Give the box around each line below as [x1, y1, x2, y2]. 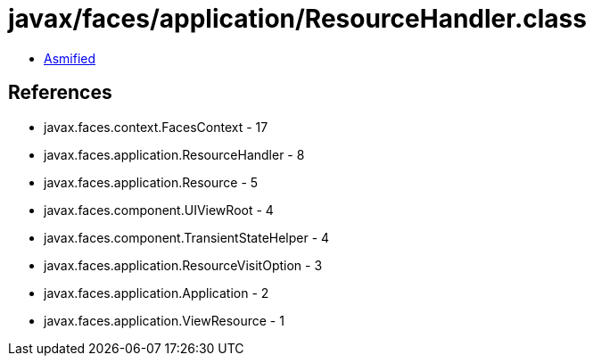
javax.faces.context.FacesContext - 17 [44, 119, 268, 135]
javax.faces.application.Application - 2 [44, 285, 269, 301]
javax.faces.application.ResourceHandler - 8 [44, 146, 305, 162]
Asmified [44, 50, 96, 66]
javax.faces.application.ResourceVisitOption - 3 [44, 257, 323, 273]
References [8, 81, 112, 104]
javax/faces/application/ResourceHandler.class [8, 4, 587, 34]
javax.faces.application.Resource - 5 [44, 174, 259, 190]
